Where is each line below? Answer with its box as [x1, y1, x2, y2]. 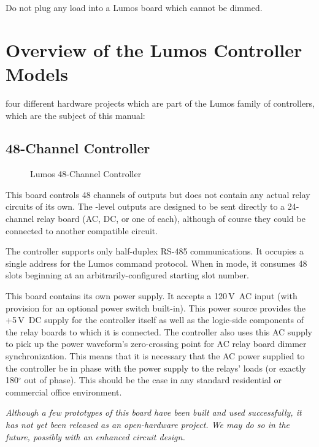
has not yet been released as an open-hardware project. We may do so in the [6, 418, 290, 430]
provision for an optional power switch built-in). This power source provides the [6, 301, 306, 314]
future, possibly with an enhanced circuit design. [6, 430, 185, 443]
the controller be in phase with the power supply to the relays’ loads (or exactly [6, 361, 306, 374]
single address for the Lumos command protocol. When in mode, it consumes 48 [6, 256, 307, 269]
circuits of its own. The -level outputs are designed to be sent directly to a [6, 200, 285, 213]
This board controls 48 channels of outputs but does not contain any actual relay [6, 188, 310, 201]
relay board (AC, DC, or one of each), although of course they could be [36, 212, 306, 225]
